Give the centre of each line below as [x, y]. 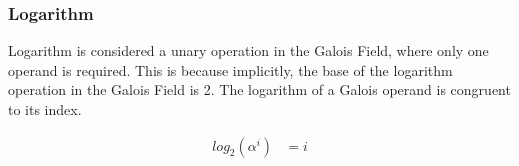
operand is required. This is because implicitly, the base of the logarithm [230, 69]
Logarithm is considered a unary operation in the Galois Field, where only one [248, 50]
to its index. [45, 109]
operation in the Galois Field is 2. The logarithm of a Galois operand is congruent [259, 89]
